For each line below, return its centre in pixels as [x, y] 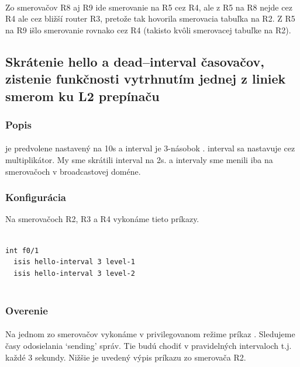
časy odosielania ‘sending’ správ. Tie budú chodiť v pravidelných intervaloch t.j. [149, 345]
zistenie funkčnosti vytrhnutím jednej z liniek [146, 79]
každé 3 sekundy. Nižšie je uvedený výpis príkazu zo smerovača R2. [126, 357]
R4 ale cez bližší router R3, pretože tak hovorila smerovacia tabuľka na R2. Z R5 [150, 18]
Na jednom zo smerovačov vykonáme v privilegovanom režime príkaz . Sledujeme [150, 334]
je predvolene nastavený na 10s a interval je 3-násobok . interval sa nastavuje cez [150, 148]
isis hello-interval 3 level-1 [74, 262]
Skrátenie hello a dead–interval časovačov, [135, 61]
